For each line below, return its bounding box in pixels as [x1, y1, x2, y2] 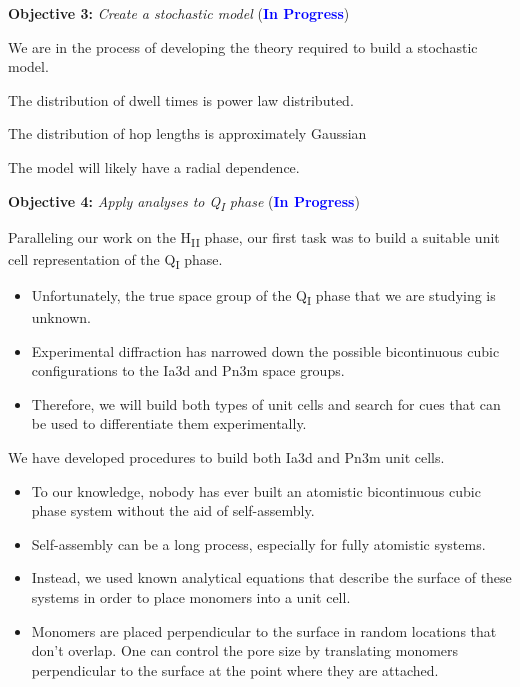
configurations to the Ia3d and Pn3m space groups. [31, 360, 345, 381]
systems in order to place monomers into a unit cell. [31, 587, 351, 607]
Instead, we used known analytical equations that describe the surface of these [31, 567, 512, 588]
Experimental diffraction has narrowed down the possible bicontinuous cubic [31, 340, 500, 361]
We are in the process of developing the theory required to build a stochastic [8, 36, 478, 57]
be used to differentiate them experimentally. [31, 413, 307, 434]
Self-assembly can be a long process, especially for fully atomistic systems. [31, 533, 486, 554]
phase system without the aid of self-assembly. [31, 500, 315, 521]
